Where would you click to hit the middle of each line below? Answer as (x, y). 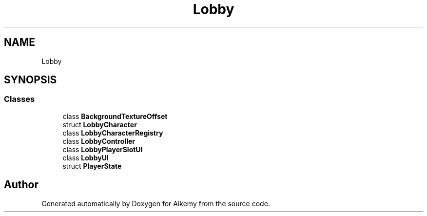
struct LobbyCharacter (100, 124)
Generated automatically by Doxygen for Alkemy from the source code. (156, 203)
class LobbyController (99, 141)
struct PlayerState (92, 166)
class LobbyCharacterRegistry (113, 133)
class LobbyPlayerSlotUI (103, 149)
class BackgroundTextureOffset (115, 116)
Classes (19, 99)
